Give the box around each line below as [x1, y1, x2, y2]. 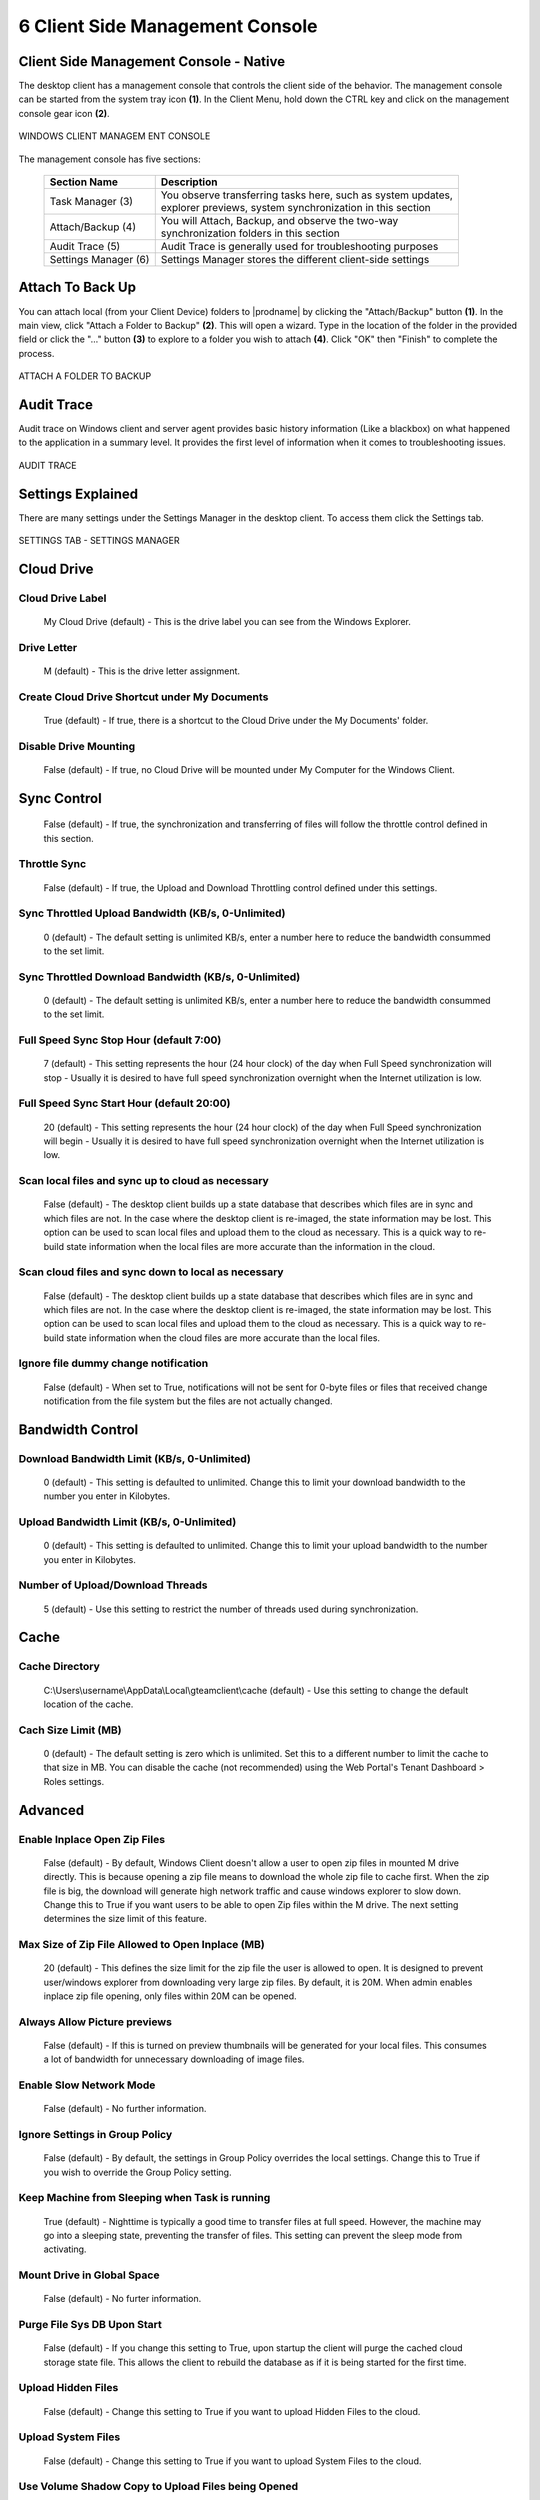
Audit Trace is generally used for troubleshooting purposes [160, 240, 439, 254]
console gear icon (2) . [18, 107, 110, 119]
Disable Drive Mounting [18, 739, 135, 753]
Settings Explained [18, 485, 139, 502]
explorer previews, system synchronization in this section [160, 201, 432, 215]
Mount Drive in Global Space [18, 2268, 160, 2282]
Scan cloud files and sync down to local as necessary [18, 1265, 284, 1279]
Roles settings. [43, 1775, 105, 1787]
